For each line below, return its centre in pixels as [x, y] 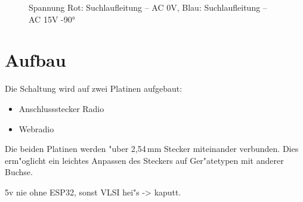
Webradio [36, 128]
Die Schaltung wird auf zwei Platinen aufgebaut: [94, 88]
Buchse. [19, 172]
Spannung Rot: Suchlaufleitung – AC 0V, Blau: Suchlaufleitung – [148, 7]
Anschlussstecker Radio [61, 108]
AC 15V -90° [52, 19]
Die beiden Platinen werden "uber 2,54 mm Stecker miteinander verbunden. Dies [152, 149]
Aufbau [35, 60]
